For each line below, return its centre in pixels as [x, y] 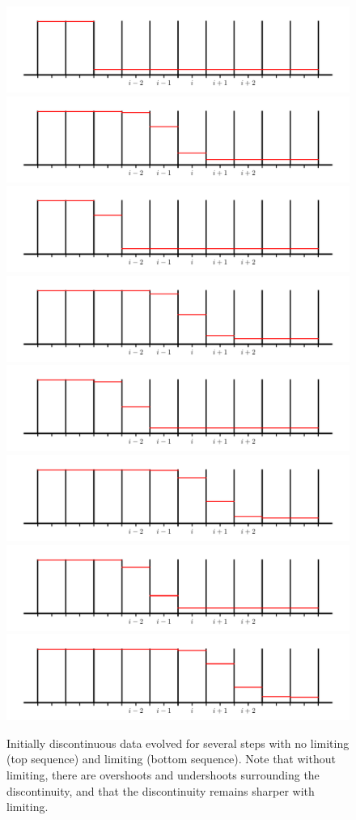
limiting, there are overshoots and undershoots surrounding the [163, 774]
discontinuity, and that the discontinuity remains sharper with [161, 790]
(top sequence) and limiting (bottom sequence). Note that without [171, 759]
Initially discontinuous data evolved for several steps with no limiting [178, 743]
